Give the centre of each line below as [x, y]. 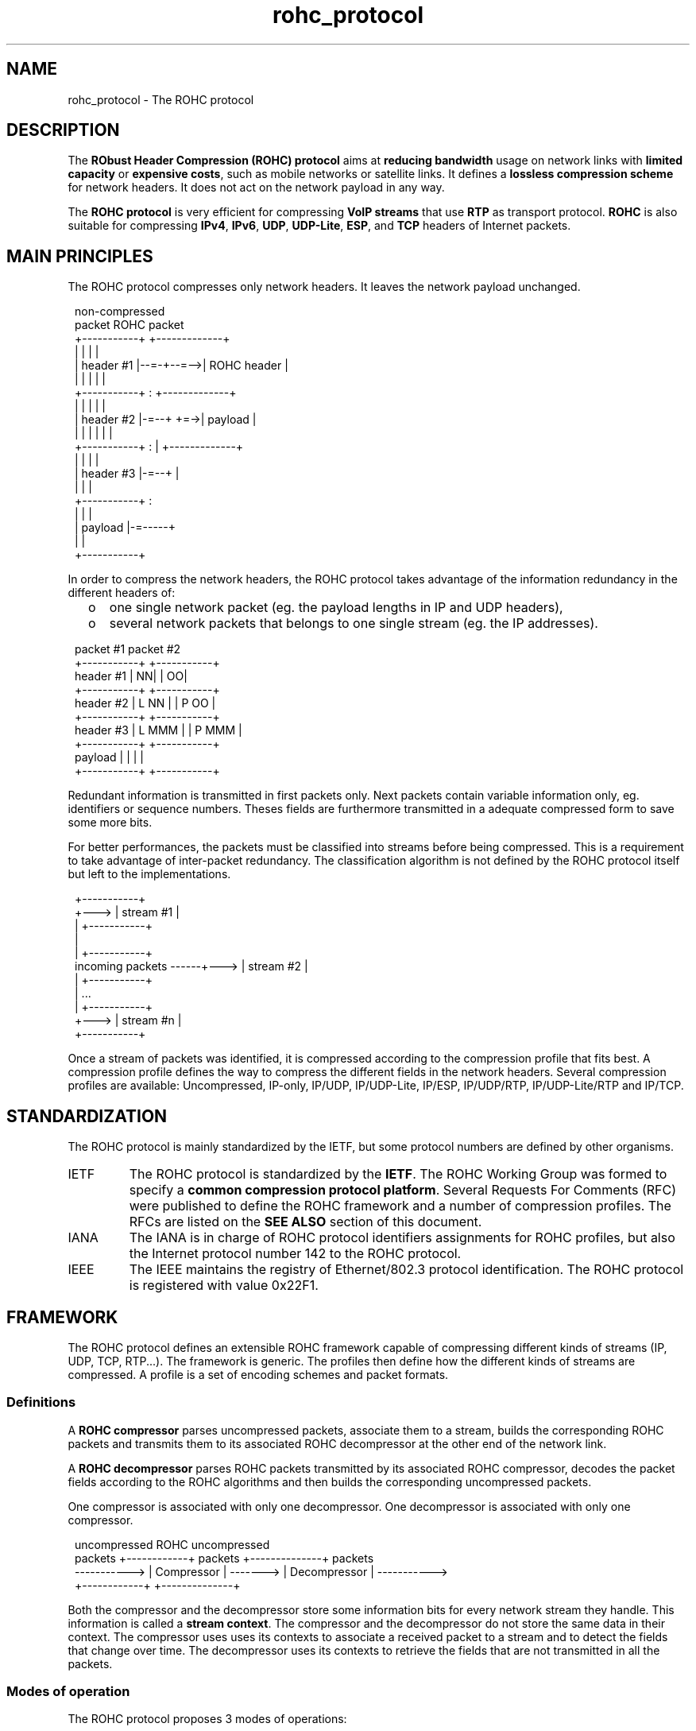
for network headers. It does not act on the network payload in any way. [256, 188]
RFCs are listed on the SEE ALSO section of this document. [305, 1222]
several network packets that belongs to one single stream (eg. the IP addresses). [354, 623]
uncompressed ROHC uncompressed [172, 1544]
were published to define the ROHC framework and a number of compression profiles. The [400, 1206]
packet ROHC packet [130, 325]
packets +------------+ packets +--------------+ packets [224, 1558]
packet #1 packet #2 [128, 649]
